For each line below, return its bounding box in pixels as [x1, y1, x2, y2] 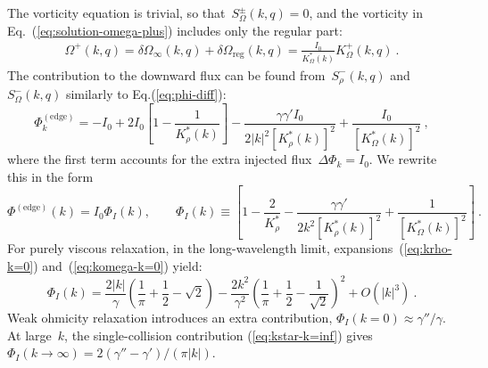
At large [7, 325, 52, 344]
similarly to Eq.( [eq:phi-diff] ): [65, 85, 227, 103]
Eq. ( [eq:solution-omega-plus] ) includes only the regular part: [7, 20, 343, 39]
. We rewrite [368, 150, 437, 168]
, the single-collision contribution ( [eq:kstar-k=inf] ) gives [64, 325, 373, 344]
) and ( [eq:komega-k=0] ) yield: [33, 256, 203, 274]
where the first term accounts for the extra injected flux [7, 150, 312, 168]
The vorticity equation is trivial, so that [7, 4, 226, 21]
